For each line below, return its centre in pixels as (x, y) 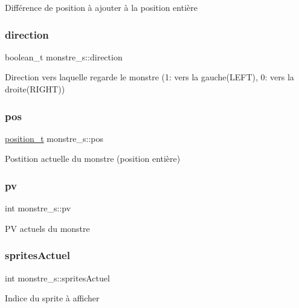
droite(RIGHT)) (35, 89)
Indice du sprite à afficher (52, 298)
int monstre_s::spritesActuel (57, 278)
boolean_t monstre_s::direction (64, 56)
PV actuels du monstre (47, 228)
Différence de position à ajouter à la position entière (101, 7)
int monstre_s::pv (38, 208)
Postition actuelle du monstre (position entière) (93, 159)
